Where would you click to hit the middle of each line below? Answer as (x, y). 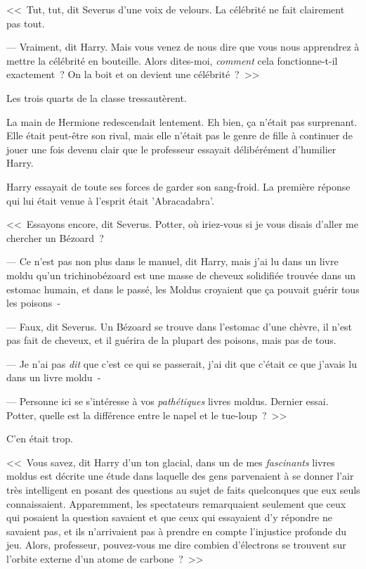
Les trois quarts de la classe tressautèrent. (97, 97)
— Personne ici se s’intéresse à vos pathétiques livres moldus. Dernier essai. (168, 401)
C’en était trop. (40, 439)
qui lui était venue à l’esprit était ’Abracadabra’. (110, 200)
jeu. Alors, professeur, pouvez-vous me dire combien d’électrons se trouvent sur (176, 545)
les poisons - (33, 303)
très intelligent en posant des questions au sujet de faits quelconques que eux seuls (183, 490)
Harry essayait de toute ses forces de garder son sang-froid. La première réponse (178, 186)
